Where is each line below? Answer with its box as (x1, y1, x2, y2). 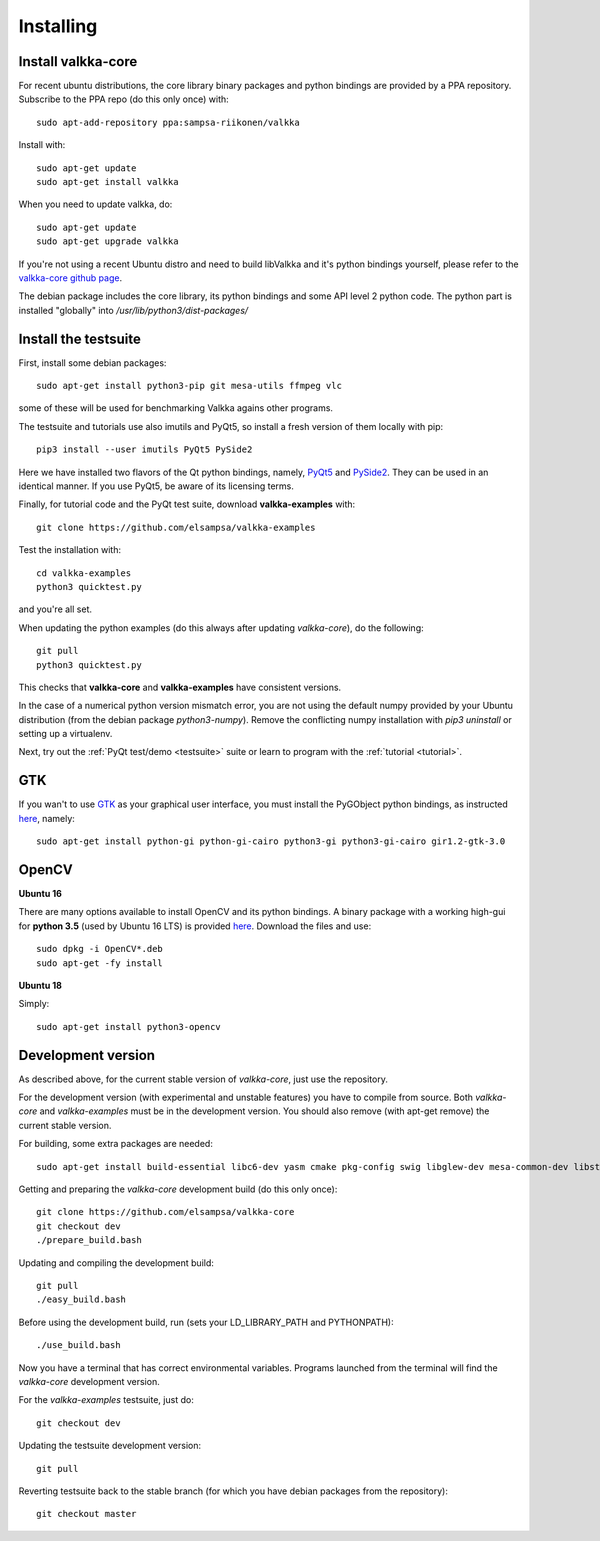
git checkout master (36, 1508, 137, 1520)
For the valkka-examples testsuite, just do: (18, 1394, 194, 1406)
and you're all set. (18, 603, 92, 615)
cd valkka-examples (36, 567, 132, 579)
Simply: (18, 998, 50, 1010)
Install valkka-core (18, 53, 138, 70)
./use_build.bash (36, 1340, 121, 1351)
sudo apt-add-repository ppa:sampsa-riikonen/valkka (36, 116, 300, 128)
